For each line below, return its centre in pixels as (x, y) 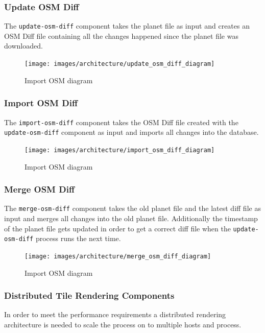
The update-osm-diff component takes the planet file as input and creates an (127, 26)
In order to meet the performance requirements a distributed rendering (115, 314)
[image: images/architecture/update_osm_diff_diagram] (120, 64)
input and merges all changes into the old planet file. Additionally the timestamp (131, 218)
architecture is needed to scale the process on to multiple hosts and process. (123, 324)
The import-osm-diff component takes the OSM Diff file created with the (121, 122)
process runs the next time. (78, 238)
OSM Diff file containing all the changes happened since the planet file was (121, 35)
